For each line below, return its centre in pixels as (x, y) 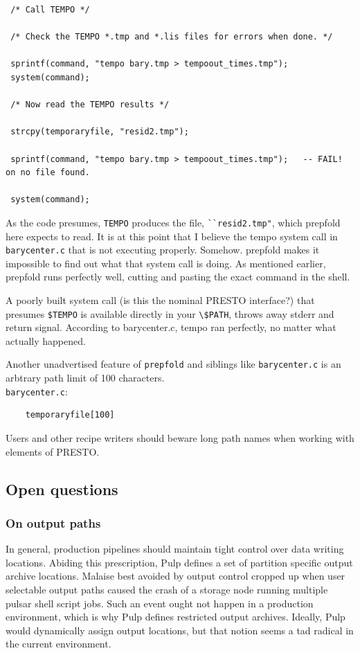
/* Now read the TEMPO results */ (90, 105)
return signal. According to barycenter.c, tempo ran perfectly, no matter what (171, 327)
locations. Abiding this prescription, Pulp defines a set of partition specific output (179, 562)
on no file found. (48, 173)
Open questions (62, 489)
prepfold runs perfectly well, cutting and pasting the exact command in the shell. (178, 277)
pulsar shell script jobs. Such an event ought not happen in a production (160, 603)
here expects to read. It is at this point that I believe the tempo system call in (172, 236)
